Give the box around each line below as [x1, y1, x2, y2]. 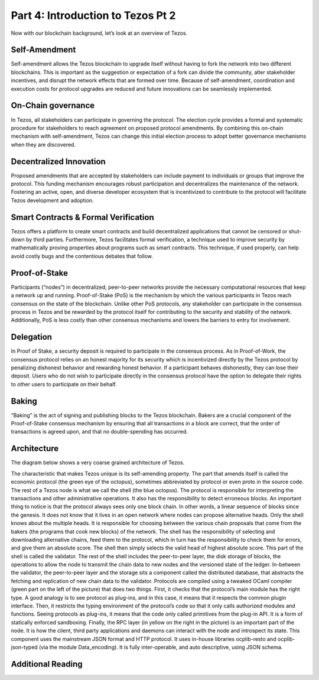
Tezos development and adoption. [11, 197, 94, 204]
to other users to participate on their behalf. [11, 380, 118, 388]
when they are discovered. [11, 141, 76, 148]
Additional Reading [11, 659, 83, 669]
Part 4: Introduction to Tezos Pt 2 [11, 9, 176, 22]
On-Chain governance [11, 100, 95, 110]
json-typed [11, 643, 38, 650]
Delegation [11, 332, 53, 342]
